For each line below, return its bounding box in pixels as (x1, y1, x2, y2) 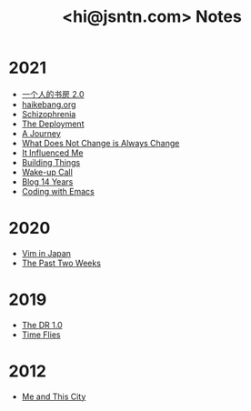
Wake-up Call (21, 166, 74, 177)
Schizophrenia (21, 108, 76, 119)
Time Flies (21, 329, 61, 340)
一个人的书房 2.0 (21, 88, 85, 99)
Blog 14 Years (21, 175, 74, 187)
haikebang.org (21, 98, 76, 110)
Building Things (21, 156, 81, 167)
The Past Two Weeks (21, 257, 102, 268)
